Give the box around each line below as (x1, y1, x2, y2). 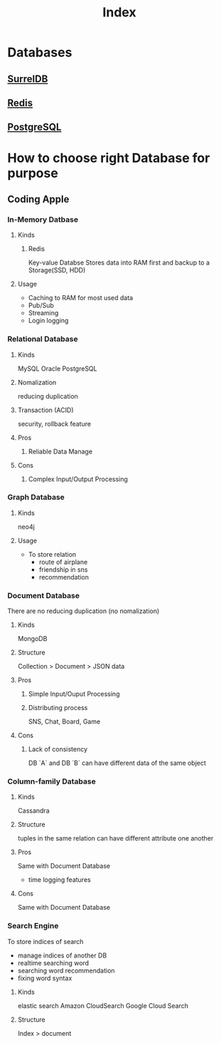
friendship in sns (38, 565, 88, 574)
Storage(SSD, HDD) (28, 266, 86, 274)
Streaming (28, 309, 59, 317)
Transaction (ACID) (17, 406, 74, 414)
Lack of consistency (28, 745, 87, 754)
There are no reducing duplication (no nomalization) (7, 607, 160, 615)
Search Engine (7, 921, 59, 931)
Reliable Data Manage (28, 447, 93, 456)
